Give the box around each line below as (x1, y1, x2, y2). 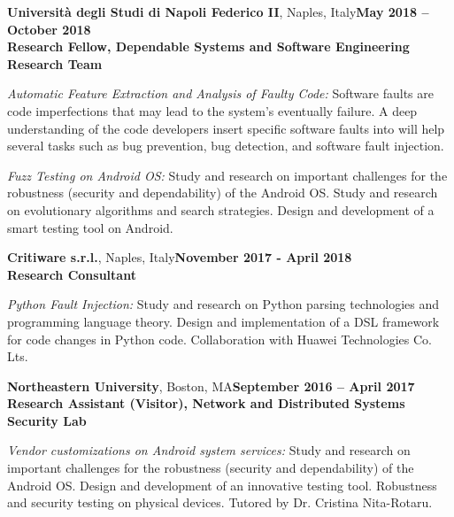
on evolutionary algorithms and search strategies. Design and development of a (7, 200, 435, 219)
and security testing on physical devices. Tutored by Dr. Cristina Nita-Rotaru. (7, 493, 433, 512)
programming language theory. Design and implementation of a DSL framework (7, 312, 440, 330)
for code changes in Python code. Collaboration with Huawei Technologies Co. (7, 329, 432, 348)
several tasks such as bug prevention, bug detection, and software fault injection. (7, 136, 444, 155)
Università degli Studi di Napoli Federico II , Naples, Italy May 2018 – (7, 3, 429, 20)
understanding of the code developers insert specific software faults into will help (7, 119, 445, 137)
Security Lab (7, 411, 87, 429)
